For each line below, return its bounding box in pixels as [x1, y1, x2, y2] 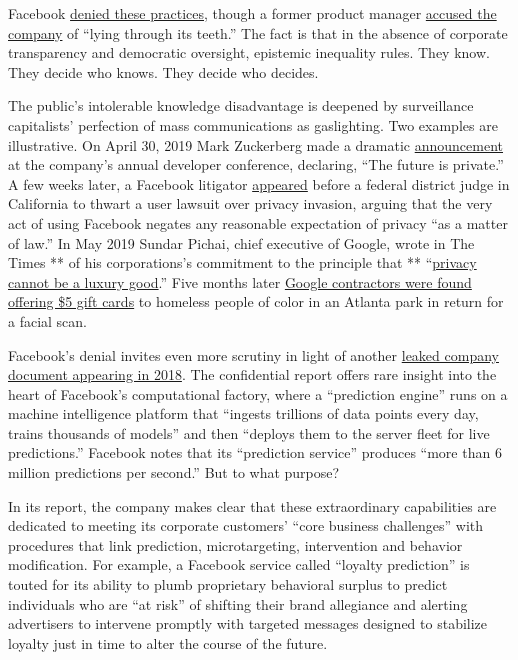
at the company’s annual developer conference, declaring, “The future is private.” [8, 154, 504, 175]
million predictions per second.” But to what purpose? [8, 462, 340, 483]
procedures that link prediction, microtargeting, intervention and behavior [8, 534, 463, 555]
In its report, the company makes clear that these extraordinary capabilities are [8, 495, 497, 516]
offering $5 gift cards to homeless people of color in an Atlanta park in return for [8, 291, 504, 312]
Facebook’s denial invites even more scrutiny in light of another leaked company [8, 344, 499, 365]
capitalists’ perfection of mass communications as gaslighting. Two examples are [8, 114, 498, 135]
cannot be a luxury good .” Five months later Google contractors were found [8, 271, 472, 292]
